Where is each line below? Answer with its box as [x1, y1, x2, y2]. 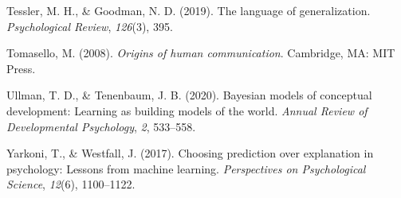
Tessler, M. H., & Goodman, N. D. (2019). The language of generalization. [6, 2, 371, 18]
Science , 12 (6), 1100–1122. [6, 176, 136, 192]
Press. [6, 60, 36, 76]
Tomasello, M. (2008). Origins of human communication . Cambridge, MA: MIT [6, 45, 395, 61]
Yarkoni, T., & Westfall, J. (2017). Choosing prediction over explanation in [6, 145, 374, 161]
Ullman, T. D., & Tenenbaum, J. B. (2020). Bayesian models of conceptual [6, 87, 372, 103]
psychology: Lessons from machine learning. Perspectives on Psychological [6, 160, 366, 177]
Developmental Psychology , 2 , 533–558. [6, 118, 196, 134]
